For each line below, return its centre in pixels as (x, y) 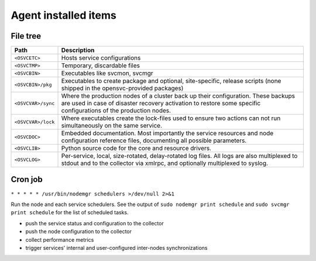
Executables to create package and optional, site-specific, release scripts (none (171, 81)
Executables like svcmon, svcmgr (107, 73)
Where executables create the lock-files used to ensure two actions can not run (171, 118)
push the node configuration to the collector (78, 232)
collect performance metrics (60, 239)
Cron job (27, 179)
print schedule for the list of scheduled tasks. (70, 212)
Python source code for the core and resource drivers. (136, 148)
